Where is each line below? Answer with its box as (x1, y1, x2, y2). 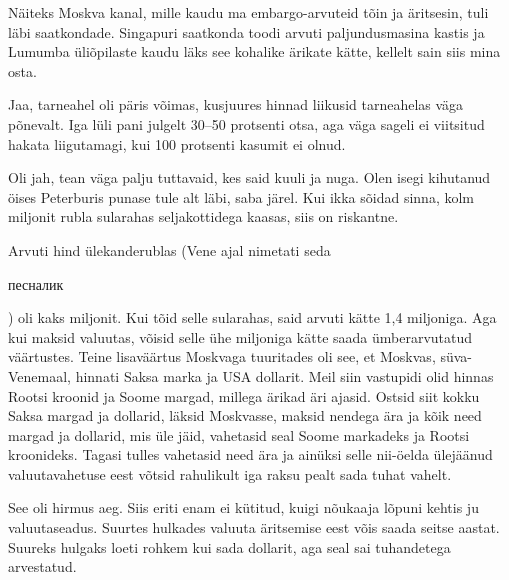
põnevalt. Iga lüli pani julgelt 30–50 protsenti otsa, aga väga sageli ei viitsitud (8, 113, 485, 134)
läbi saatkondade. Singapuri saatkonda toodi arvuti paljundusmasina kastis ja (8, 21, 485, 42)
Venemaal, (8, 365, 71, 386)
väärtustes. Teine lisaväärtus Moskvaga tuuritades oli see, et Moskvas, (8, 346, 436, 367)
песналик (8, 273, 64, 294)
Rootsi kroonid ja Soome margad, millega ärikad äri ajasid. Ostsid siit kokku (8, 385, 480, 406)
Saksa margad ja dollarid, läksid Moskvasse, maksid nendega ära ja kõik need (8, 405, 482, 426)
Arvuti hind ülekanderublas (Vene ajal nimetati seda (8, 239, 331, 260)
